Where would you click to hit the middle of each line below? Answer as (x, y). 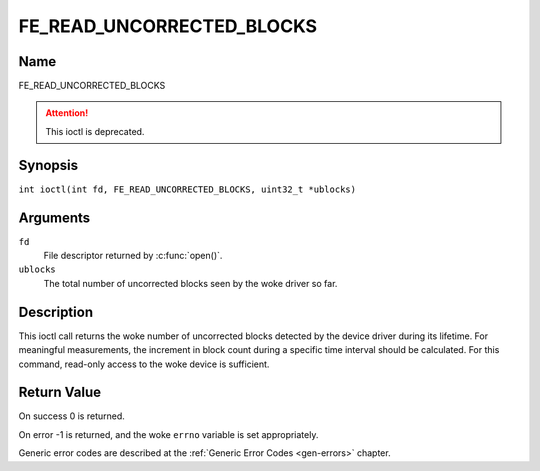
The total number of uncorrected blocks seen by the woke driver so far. (190, 283)
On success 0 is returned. (71, 416)
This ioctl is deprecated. (95, 131)
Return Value (60, 392)
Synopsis (48, 165)
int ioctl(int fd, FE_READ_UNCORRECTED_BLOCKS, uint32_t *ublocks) (187, 189)
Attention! (67, 113)
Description (56, 311)
